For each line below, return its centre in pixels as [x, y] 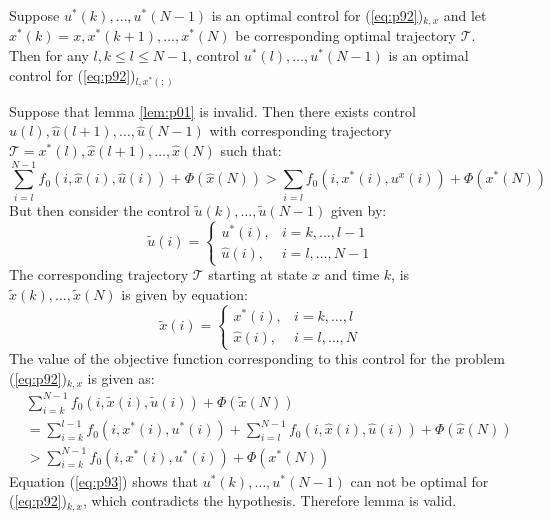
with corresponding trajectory [300, 130]
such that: [251, 149]
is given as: [121, 377]
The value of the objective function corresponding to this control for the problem [257, 358]
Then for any [49, 55]
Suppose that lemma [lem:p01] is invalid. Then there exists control [212, 110]
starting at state [258, 274]
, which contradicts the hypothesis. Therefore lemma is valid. [269, 500]
